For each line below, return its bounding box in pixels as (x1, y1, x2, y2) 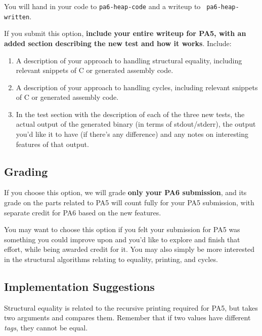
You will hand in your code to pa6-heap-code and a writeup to (4, 1, 201, 11)
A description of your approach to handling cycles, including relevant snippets (16, 82, 258, 92)
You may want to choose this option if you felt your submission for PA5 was (4, 224, 240, 235)
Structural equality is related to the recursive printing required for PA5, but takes (4, 302, 258, 313)
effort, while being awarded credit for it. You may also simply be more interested (4, 244, 255, 254)
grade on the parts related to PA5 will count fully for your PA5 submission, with (4, 197, 254, 208)
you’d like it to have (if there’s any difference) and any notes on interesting (16, 129, 249, 139)
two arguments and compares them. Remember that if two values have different (4, 312, 251, 323)
